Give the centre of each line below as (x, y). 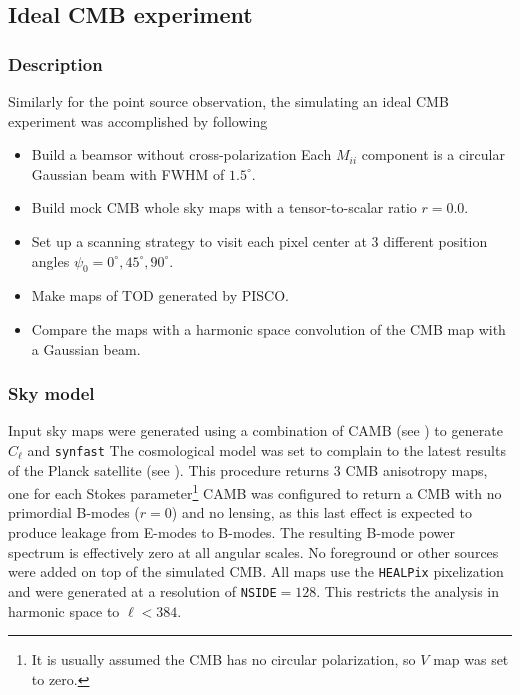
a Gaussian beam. (86, 348)
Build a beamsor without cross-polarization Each (181, 154)
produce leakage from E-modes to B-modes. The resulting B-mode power (231, 532)
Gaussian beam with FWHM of (128, 173)
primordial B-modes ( (74, 512)
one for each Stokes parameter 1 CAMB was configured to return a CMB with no (255, 491)
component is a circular (433, 154)
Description (55, 63)
